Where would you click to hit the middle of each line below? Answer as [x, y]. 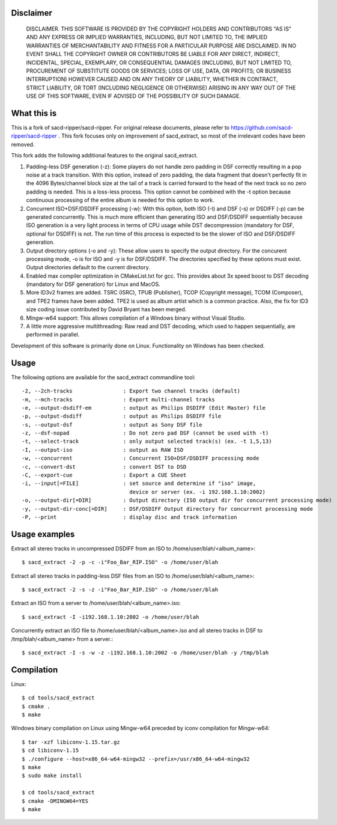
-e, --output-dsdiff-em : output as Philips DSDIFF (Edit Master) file [144, 408]
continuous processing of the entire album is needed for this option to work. [120, 200]
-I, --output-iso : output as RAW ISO [102, 450]
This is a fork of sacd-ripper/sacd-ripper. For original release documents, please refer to [120, 128]
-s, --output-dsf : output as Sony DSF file [112, 425]
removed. [23, 144]
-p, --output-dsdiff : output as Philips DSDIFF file [122, 416]
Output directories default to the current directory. [88, 267]
